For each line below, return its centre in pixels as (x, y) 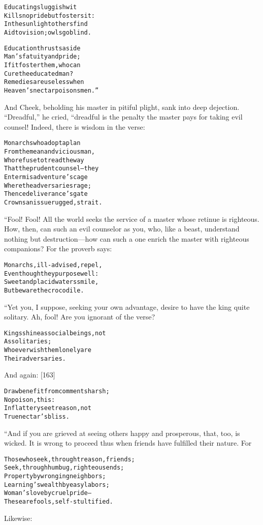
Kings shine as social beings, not (55, 333)
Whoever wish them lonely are (48, 350)
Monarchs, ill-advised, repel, (53, 265)
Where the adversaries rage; (48, 185)
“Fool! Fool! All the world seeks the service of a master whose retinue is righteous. (132, 218)
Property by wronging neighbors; (55, 476)
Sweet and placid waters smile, (52, 282)
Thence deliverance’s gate (46, 194)
